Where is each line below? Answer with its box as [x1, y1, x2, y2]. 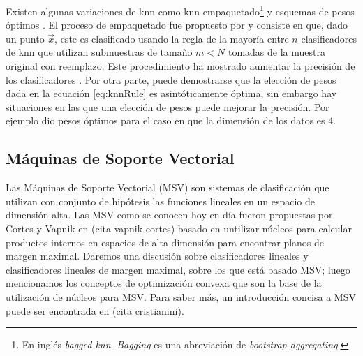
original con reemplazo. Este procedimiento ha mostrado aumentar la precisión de [6, 59, 355, 73]
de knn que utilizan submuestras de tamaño [6, 45, 193, 59]
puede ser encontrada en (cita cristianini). [6, 303, 184, 318]
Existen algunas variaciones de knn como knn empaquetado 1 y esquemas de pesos [6, 2, 355, 18]
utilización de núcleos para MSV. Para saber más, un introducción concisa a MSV [6, 289, 356, 304]
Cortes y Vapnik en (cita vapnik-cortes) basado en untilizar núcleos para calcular [6, 221, 352, 235]
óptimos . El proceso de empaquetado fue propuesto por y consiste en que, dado [6, 17, 348, 32]
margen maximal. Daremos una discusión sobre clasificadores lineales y [6, 249, 309, 263]
